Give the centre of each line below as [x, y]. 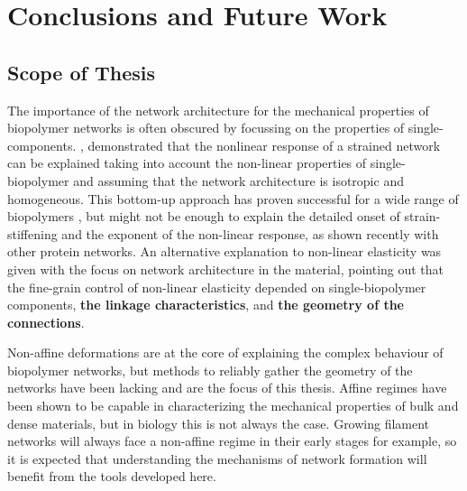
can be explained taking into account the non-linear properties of [187, 163]
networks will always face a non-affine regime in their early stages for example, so [232, 441]
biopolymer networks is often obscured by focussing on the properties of [206, 128]
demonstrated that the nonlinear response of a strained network [264, 145]
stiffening [32, 233]
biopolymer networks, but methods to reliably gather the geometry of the [210, 370]
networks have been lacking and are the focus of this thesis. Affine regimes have [227, 388]
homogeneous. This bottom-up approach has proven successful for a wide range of [233, 198]
